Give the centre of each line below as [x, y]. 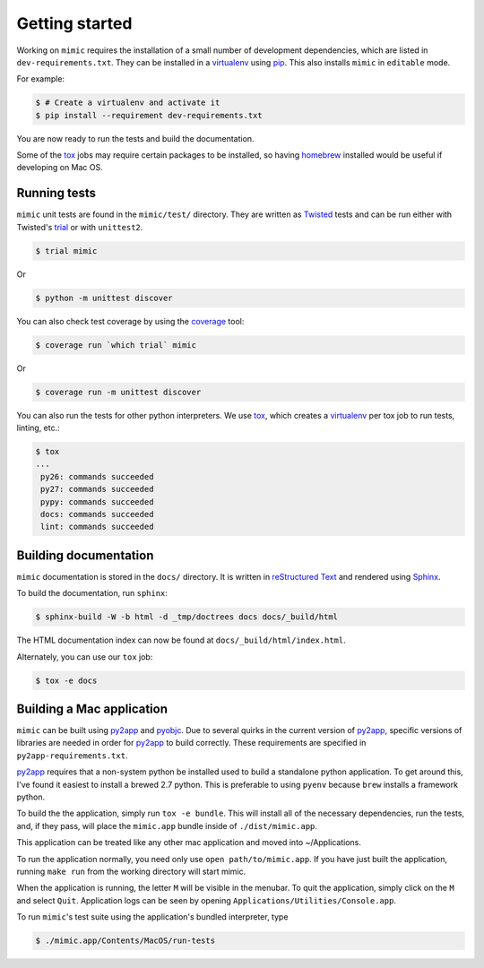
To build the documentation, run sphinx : [92, 593]
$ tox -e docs [66, 680]
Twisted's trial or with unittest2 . [80, 227]
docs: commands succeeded [97, 514]
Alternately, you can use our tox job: [85, 657]
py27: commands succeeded [97, 489]
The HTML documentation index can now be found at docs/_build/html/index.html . [181, 640]
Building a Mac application [92, 709]
